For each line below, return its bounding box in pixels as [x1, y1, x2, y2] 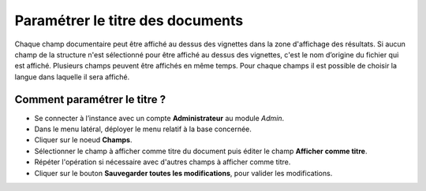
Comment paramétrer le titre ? [14, 93, 166, 106]
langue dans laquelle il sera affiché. [14, 72, 130, 82]
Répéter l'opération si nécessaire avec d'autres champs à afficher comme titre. [34, 157, 291, 167]
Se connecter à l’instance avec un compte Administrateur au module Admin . [34, 113, 285, 123]
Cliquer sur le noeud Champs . [34, 135, 133, 145]
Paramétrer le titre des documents [14, 12, 244, 29]
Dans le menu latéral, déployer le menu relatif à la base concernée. [34, 124, 252, 134]
